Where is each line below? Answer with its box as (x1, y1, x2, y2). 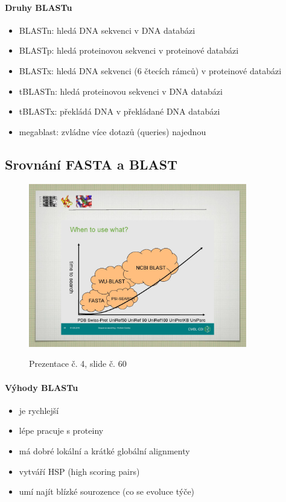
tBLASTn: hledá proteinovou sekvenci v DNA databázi (19, 84, 223, 97)
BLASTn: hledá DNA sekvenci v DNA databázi (19, 24, 195, 36)
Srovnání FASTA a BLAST (5, 154, 178, 173)
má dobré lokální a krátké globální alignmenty (19, 445, 190, 457)
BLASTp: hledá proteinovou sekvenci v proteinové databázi (19, 44, 239, 57)
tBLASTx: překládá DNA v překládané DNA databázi (19, 105, 220, 118)
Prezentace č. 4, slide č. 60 (29, 357, 127, 370)
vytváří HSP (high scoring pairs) (19, 465, 140, 477)
